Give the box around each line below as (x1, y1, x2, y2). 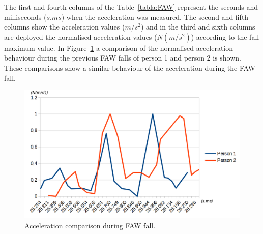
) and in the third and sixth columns (141, 21, 255, 32)
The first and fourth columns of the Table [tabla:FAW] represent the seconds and (4, 2, 258, 12)
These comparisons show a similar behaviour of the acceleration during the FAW (4, 62, 255, 73)
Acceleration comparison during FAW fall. (24, 220, 156, 230)
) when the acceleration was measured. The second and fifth (61, 11, 249, 22)
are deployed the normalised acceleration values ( (4, 31, 157, 42)
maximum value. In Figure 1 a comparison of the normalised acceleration (4, 42, 233, 53)
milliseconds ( (4, 11, 47, 22)
